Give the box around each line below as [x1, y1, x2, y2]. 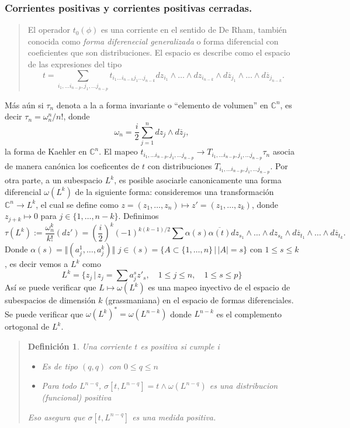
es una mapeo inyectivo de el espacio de [148, 281, 290, 293]
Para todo [41, 379, 77, 392]
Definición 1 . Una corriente [27, 340, 132, 352]
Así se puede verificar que [5, 281, 96, 293]
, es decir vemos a [5, 258, 68, 270]
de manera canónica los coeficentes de [5, 159, 140, 172]
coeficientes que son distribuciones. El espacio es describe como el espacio [27, 46, 290, 59]
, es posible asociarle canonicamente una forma [114, 174, 282, 186]
